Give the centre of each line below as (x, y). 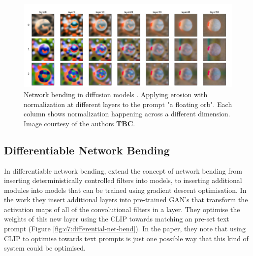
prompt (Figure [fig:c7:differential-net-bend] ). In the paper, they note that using (125, 229)
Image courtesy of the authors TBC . (79, 123)
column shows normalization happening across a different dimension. (127, 114)
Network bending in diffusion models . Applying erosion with (116, 94)
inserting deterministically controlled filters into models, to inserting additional (123, 180)
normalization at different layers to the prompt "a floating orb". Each (128, 104)
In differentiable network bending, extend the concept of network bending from (123, 170)
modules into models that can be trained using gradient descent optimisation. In (125, 190)
